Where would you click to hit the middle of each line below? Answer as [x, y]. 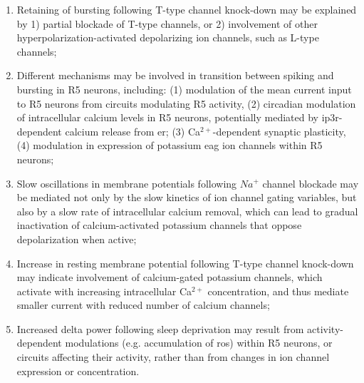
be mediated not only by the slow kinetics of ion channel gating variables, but [187, 197]
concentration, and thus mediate [278, 291]
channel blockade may [311, 183]
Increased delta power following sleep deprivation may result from [160, 328]
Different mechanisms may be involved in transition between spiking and [175, 75]
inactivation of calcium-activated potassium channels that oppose [159, 225]
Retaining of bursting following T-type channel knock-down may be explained [187, 9]
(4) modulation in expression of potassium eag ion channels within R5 [170, 145]
